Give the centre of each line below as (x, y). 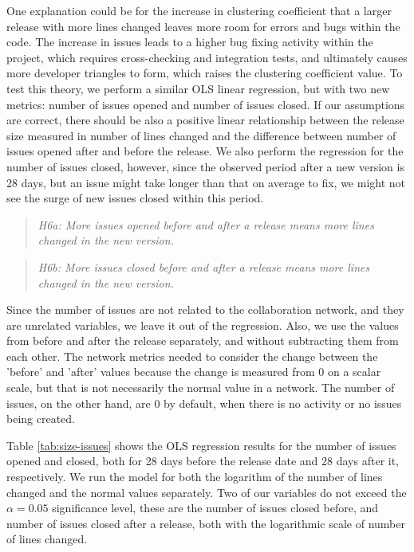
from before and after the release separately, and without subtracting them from (203, 341)
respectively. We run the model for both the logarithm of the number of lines (195, 477)
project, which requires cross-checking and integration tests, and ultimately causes (207, 57)
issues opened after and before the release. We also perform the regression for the (205, 151)
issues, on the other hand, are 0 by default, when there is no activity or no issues (204, 403)
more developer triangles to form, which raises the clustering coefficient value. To (205, 73)
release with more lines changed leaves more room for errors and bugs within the (203, 26)
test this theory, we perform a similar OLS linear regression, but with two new (198, 88)
